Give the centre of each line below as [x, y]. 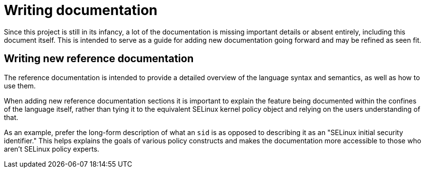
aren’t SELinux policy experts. [52, 149]
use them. [20, 86]
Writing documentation [81, 10]
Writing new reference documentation [99, 59]
